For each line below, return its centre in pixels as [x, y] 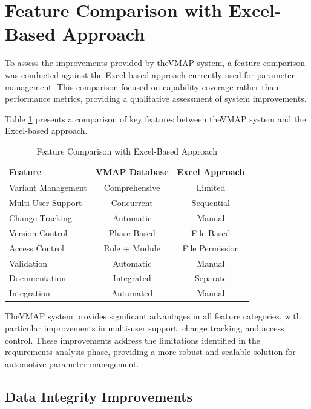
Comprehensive [132, 188]
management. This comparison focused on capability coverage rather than [142, 86]
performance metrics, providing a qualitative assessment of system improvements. [156, 98]
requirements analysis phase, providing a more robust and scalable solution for [150, 352]
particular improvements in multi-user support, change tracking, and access [145, 328]
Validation [28, 263]
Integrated [132, 278]
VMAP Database [132, 172]
